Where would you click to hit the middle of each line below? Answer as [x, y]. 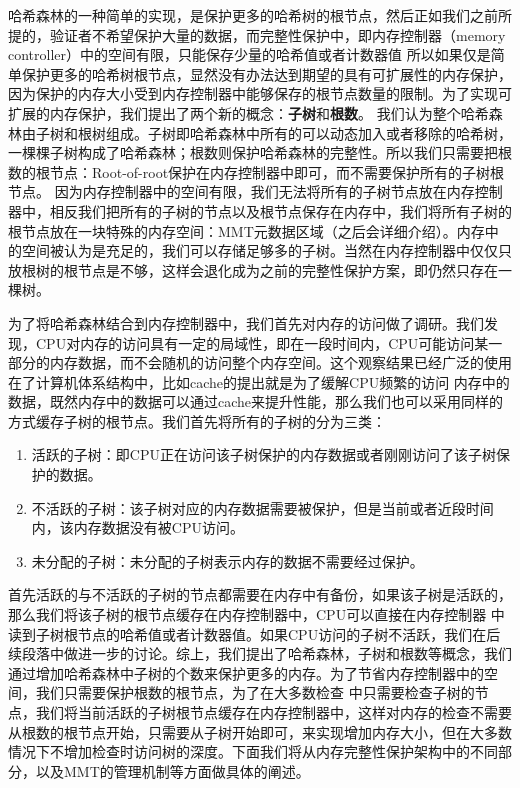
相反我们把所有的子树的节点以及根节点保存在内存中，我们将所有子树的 [280, 210]
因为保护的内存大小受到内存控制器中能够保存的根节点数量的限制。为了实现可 [260, 93]
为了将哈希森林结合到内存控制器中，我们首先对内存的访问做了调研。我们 [246, 322]
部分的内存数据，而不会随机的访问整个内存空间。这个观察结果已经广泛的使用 [260, 362]
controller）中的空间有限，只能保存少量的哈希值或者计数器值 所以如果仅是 [249, 54]
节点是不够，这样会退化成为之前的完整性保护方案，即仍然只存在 [287, 269]
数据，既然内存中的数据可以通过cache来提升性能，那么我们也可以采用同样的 [256, 401]
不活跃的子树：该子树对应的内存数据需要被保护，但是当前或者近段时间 [262, 507]
